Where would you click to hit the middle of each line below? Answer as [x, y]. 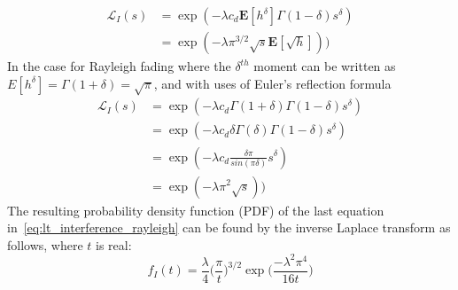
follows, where [45, 244]
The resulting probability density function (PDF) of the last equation [196, 210]
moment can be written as [325, 66]
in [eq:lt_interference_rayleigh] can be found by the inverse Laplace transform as [229, 227]
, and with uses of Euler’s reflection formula [272, 83]
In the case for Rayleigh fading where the [119, 66]
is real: [114, 244]
